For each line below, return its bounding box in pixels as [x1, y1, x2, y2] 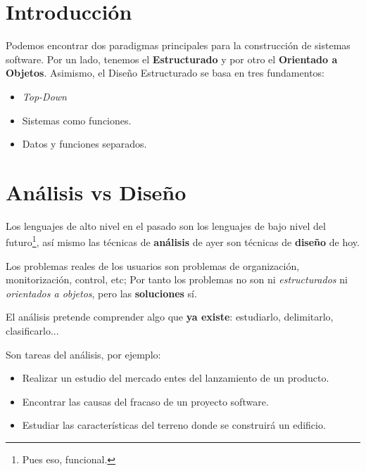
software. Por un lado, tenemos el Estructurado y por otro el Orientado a [6, 51, 338, 66]
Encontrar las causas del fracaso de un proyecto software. [22, 394, 269, 408]
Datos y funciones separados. [22, 136, 147, 151]
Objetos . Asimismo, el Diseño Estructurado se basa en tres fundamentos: [6, 65, 324, 80]
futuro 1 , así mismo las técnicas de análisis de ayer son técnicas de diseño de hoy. [6, 233, 360, 250]
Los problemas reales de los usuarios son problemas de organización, [6, 258, 300, 273]
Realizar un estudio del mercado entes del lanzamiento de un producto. [22, 370, 329, 385]
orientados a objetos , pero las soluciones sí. [6, 285, 197, 300]
